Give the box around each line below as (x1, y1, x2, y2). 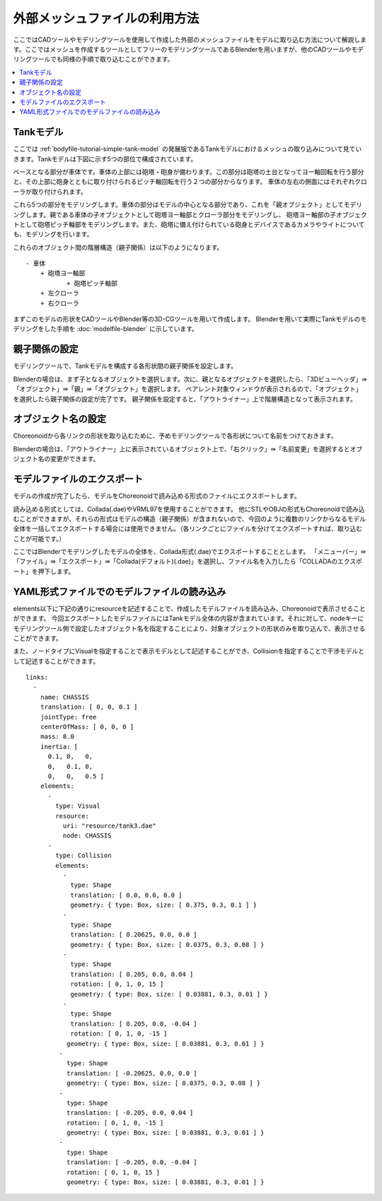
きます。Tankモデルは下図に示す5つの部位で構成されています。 (13, 154, 197, 163)
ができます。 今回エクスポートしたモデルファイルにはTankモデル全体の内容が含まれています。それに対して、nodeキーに (13, 614, 364, 622)
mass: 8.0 (40, 733, 74, 741)
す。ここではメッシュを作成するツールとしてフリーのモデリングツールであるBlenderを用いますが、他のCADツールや (13, 45, 352, 53)
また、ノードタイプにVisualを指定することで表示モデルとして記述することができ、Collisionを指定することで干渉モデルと (13, 647, 364, 656)
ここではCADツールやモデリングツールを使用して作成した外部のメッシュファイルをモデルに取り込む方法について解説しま (13, 35, 367, 44)
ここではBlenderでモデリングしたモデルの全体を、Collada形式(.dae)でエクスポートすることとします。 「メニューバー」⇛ (13, 547, 366, 556)
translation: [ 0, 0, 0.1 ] (40, 703, 138, 711)
